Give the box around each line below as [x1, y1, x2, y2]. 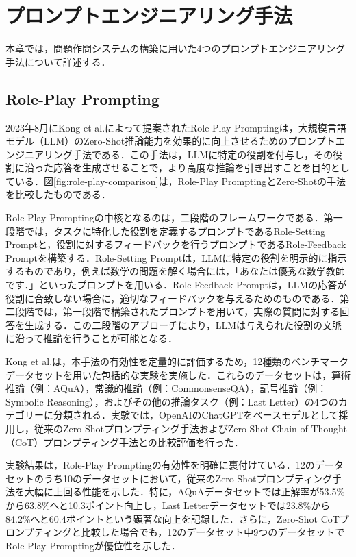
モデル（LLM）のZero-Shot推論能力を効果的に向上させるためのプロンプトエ [5, 134, 345, 148]
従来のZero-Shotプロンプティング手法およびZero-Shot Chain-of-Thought [34, 421, 347, 435]
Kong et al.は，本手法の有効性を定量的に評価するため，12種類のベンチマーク [5, 354, 349, 369]
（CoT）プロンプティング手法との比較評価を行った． [5, 434, 244, 449]
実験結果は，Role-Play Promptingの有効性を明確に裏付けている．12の [5, 458, 315, 472]
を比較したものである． [5, 187, 111, 201]
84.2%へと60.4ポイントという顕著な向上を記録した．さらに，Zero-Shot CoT [5, 511, 340, 525]
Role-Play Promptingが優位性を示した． [5, 538, 181, 552]
